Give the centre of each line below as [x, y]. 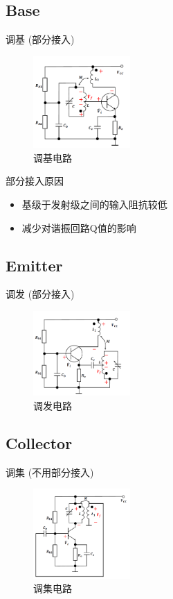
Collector [39, 442]
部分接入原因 [35, 181]
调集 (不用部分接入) [50, 472]
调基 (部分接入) [40, 39]
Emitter [34, 265]
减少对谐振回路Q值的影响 [79, 227]
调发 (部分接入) [40, 294]
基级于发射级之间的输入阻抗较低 [94, 204]
